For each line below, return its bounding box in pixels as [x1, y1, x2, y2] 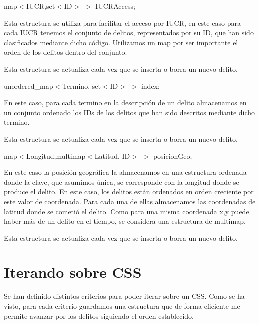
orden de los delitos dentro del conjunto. [4, 47, 127, 57]
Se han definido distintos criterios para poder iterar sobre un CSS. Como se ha [4, 291, 245, 301]
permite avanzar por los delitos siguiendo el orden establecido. [4, 310, 194, 321]
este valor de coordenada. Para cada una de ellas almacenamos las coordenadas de [4, 196, 256, 206]
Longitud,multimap [26, 150, 86, 161]
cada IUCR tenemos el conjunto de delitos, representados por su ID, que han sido [4, 27, 254, 38]
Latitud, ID [94, 150, 130, 161]
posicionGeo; [153, 150, 192, 161]
